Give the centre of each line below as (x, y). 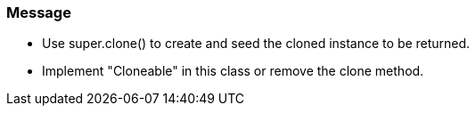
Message (39, 12)
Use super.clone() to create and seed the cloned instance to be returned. (256, 44)
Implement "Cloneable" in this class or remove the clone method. (233, 71)
